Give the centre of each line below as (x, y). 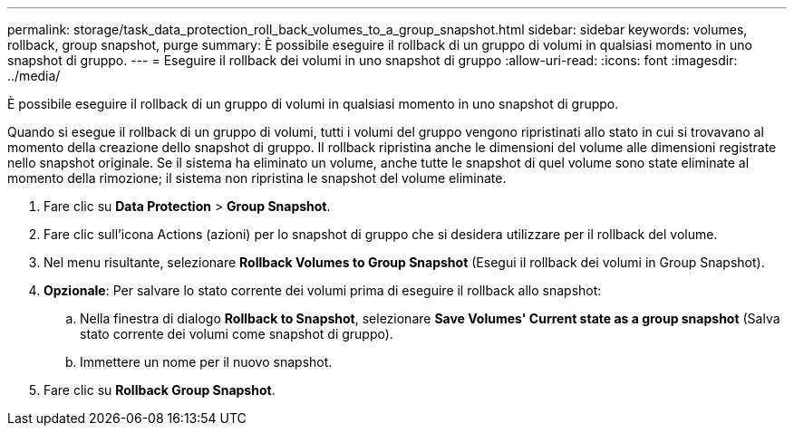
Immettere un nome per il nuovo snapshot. (206, 362)
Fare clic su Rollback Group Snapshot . (160, 390)
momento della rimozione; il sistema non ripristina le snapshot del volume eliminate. (257, 178)
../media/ (34, 76)
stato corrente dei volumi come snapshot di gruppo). (237, 334)
